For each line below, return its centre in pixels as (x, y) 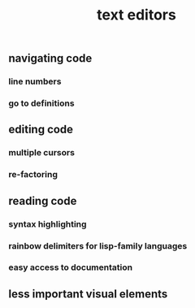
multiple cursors (42, 153)
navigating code (50, 59)
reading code (43, 201)
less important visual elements (88, 294)
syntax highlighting (48, 223)
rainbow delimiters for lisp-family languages (98, 245)
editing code (41, 130)
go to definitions (41, 103)
